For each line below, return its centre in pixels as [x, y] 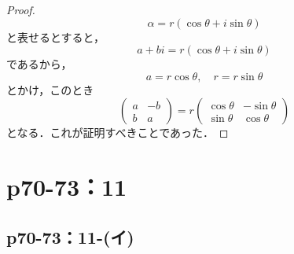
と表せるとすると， [56, 37]
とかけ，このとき [50, 89]
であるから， [39, 64]
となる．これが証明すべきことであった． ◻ [118, 133]
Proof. [21, 9]
